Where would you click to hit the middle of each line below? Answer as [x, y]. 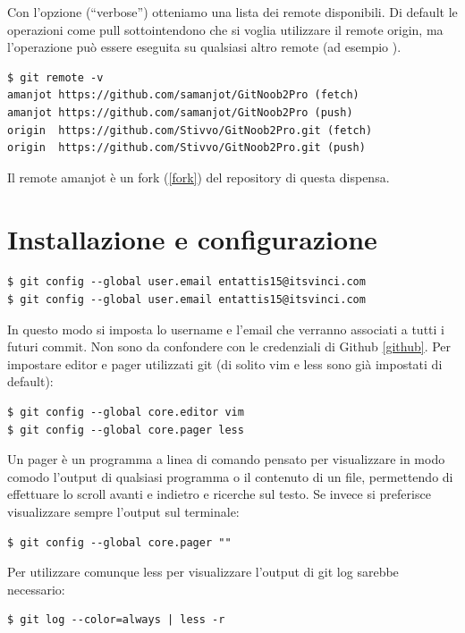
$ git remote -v [55, 77]
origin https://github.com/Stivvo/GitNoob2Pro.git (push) [186, 148]
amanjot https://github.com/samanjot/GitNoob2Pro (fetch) [183, 95]
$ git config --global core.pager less [126, 430]
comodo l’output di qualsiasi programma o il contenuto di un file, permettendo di [230, 476]
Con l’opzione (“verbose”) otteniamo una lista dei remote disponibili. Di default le [232, 12]
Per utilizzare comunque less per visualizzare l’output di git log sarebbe [203, 572]
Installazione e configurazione [192, 238]
